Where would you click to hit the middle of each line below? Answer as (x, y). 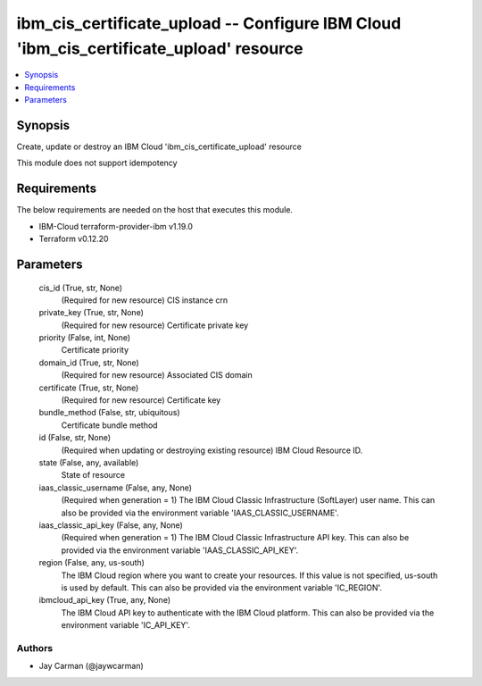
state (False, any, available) (89, 462)
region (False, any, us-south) (91, 563)
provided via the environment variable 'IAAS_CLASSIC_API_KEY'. (180, 550)
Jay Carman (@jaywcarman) (91, 666)
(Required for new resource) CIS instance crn (144, 300)
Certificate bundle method (109, 425)
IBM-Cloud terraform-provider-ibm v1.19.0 (116, 226)
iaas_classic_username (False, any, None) (115, 488)
